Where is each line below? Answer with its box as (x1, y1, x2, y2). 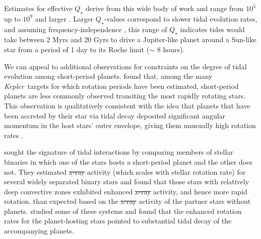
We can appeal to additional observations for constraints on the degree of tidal (4, 61, 247, 71)
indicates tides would (180, 24, 245, 34)
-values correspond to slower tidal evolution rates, (104, 13, 257, 24)
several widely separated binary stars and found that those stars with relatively (4, 176, 249, 187)
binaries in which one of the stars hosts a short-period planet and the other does (4, 156, 252, 167)
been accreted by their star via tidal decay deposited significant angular (4, 110, 226, 121)
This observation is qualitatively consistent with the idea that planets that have (4, 100, 250, 110)
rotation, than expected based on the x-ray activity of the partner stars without (4, 196, 251, 206)
